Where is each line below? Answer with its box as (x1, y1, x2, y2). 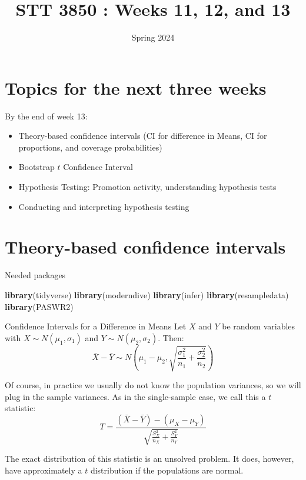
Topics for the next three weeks (5, 75, 267, 99)
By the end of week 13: (5, 109, 88, 122)
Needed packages (5, 269, 66, 281)
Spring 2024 (131, 31, 175, 44)
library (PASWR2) (5, 300, 74, 312)
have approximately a (5, 464, 82, 476)
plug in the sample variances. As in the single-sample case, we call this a (5, 390, 266, 402)
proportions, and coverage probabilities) (18, 141, 162, 153)
